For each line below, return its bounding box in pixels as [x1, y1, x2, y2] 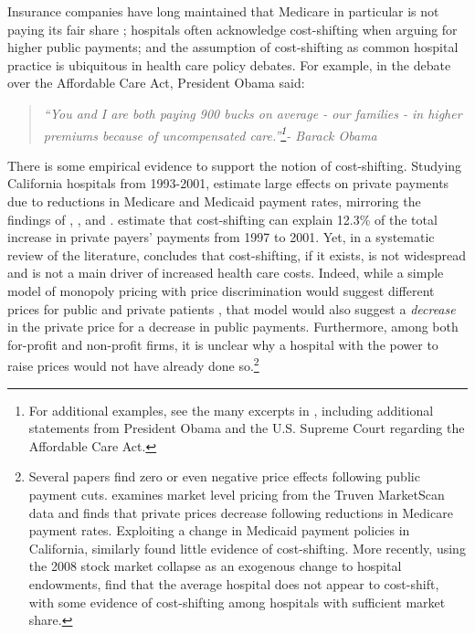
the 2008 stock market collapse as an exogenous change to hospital [28, 556, 402, 576]
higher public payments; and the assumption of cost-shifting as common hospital [7, 37, 459, 57]
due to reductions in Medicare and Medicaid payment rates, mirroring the [7, 192, 421, 210]
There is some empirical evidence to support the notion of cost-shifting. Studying [7, 155, 462, 174]
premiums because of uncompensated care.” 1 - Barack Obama [43, 122, 377, 144]
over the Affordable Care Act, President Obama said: [7, 73, 305, 92]
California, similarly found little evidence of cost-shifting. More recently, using [28, 538, 466, 557]
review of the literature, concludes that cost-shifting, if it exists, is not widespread [7, 245, 466, 264]
